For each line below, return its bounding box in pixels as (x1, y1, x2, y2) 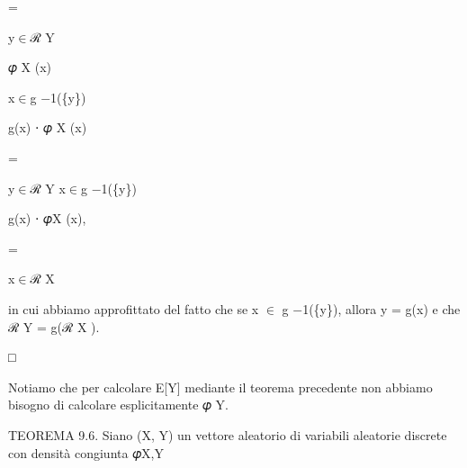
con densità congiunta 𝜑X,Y (8, 443, 164, 462)
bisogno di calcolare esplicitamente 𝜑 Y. (8, 395, 229, 414)
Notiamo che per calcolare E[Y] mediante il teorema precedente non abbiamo (8, 377, 433, 396)
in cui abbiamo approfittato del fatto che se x (8, 299, 259, 318)
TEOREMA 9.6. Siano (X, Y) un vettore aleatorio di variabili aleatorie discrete (8, 425, 447, 444)
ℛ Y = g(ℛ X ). (8, 317, 100, 336)
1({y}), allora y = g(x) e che (302, 299, 461, 318)
